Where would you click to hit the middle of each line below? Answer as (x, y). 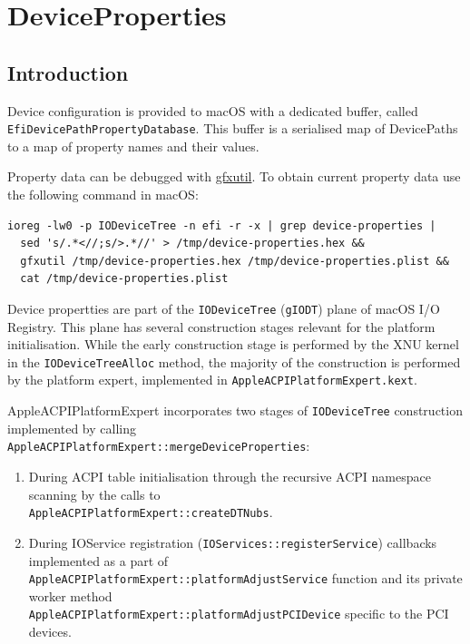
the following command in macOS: (103, 195)
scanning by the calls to (94, 494)
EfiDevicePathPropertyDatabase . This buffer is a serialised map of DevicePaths (233, 128)
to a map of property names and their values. (133, 146)
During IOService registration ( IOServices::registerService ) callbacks (233, 542)
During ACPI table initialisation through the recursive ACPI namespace (230, 477)
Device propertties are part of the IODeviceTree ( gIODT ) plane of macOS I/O (224, 308)
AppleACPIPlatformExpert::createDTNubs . (151, 512)
